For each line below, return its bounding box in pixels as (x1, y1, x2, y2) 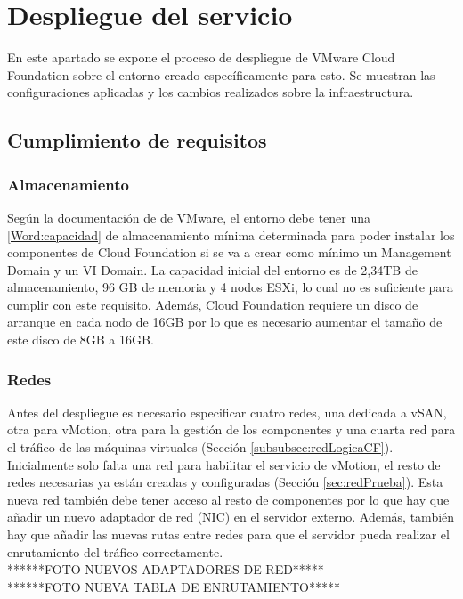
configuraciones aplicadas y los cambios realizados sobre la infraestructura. (7, 83, 414, 101)
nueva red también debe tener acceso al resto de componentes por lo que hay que (7, 490, 450, 508)
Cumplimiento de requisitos (7, 126, 267, 154)
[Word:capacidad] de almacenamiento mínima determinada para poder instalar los (7, 225, 455, 244)
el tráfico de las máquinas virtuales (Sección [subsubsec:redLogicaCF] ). (7, 438, 394, 457)
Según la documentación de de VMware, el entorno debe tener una (7, 207, 371, 226)
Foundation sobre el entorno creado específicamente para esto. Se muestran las (7, 65, 435, 84)
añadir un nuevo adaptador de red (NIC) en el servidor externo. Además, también (7, 507, 455, 526)
